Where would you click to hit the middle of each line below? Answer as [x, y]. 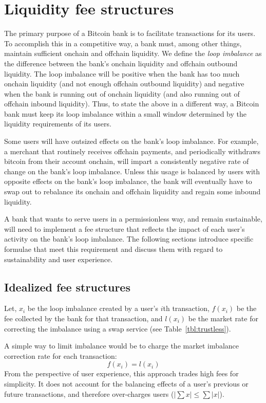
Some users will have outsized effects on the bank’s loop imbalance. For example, [131, 141]
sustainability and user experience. [59, 259]
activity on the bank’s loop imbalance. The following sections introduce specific [129, 239]
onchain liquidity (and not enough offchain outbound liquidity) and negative [124, 84]
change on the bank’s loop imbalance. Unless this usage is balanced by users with [132, 171]
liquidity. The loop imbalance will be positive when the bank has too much [122, 73]
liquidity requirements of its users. [58, 124]
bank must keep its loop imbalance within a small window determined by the [125, 113]
